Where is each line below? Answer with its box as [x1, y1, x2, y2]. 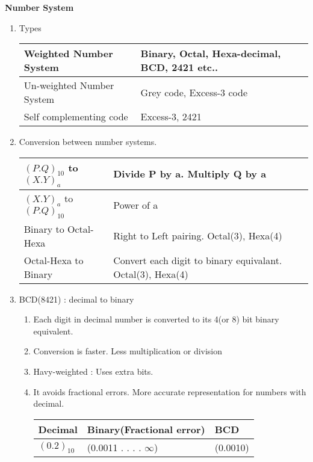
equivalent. [33, 324, 73, 337]
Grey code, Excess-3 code [140, 85, 247, 99]
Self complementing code [23, 109, 128, 124]
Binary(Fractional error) [87, 422, 205, 436]
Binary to [23, 221, 64, 236]
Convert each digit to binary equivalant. [113, 253, 282, 267]
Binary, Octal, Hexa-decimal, [140, 46, 281, 61]
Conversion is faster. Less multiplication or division [33, 345, 223, 357]
